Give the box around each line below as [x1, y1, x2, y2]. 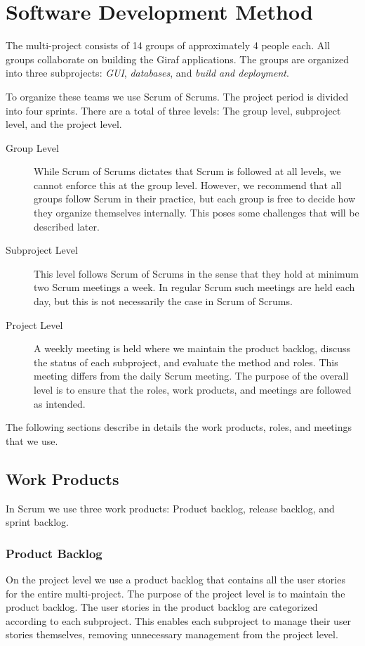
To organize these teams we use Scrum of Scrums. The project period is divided [6, 89, 349, 103]
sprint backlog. [6, 515, 69, 529]
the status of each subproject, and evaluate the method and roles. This [34, 354, 338, 369]
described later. [34, 219, 100, 233]
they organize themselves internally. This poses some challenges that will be [34, 205, 359, 220]
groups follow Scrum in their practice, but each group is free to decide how [34, 191, 356, 206]
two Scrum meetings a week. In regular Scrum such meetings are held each [34, 280, 355, 295]
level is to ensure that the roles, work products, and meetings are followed [34, 382, 352, 396]
